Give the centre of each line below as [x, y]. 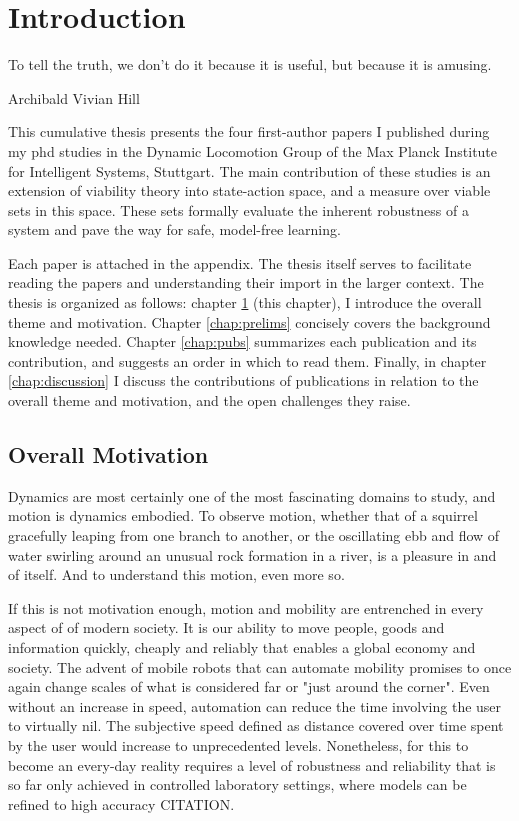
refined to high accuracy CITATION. [121, 803]
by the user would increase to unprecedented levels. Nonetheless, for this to [238, 744]
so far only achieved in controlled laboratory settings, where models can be [237, 784]
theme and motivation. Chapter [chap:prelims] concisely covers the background [249, 321]
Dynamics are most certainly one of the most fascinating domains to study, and [252, 495]
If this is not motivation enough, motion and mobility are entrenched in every [246, 607]
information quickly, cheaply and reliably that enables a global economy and [242, 646]
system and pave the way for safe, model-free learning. [174, 229]
